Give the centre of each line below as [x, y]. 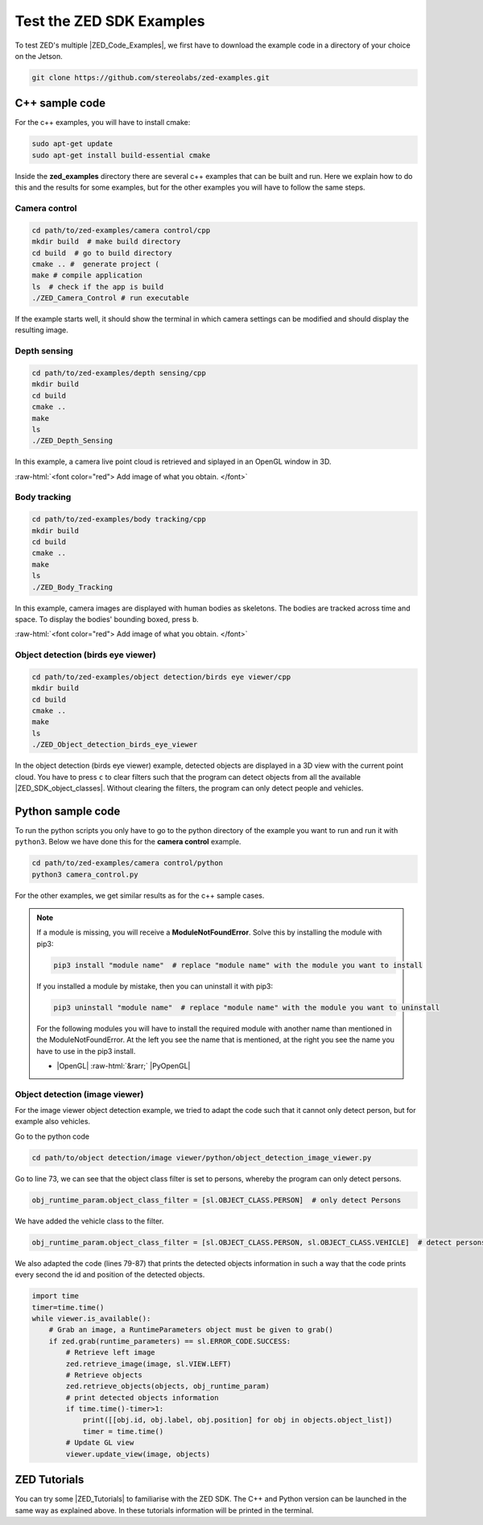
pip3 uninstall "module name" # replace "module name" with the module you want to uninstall [247, 1007]
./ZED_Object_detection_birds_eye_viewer [115, 745]
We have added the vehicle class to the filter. [89, 1221]
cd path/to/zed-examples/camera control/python [127, 863]
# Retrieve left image [111, 1352]
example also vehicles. [53, 1122]
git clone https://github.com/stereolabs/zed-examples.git [151, 77]
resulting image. [41, 330]
